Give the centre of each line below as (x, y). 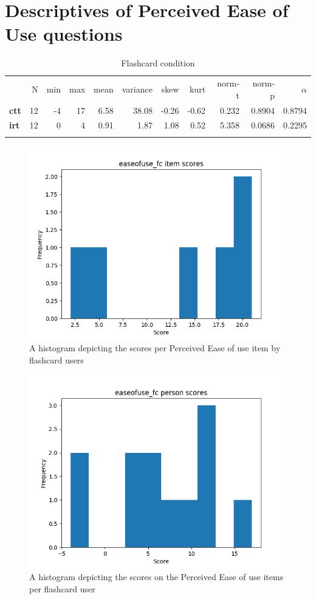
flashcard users (57, 359)
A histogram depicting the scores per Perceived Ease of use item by (155, 348)
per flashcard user (62, 588)
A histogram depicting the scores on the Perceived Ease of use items (156, 577)
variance (137, 89)
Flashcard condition (158, 63)
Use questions (64, 34)
